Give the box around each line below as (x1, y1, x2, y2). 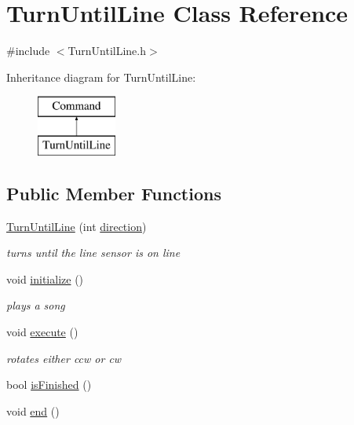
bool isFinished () (6, 376, 92, 393)
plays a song (6, 297, 65, 313)
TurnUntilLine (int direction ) (6, 218, 147, 234)
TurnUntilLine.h (68, 42, 147, 59)
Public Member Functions (6, 181, 221, 205)
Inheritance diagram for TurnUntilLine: (6, 68, 196, 85)
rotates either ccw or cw (6, 350, 122, 366)
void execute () (6, 324, 78, 340)
